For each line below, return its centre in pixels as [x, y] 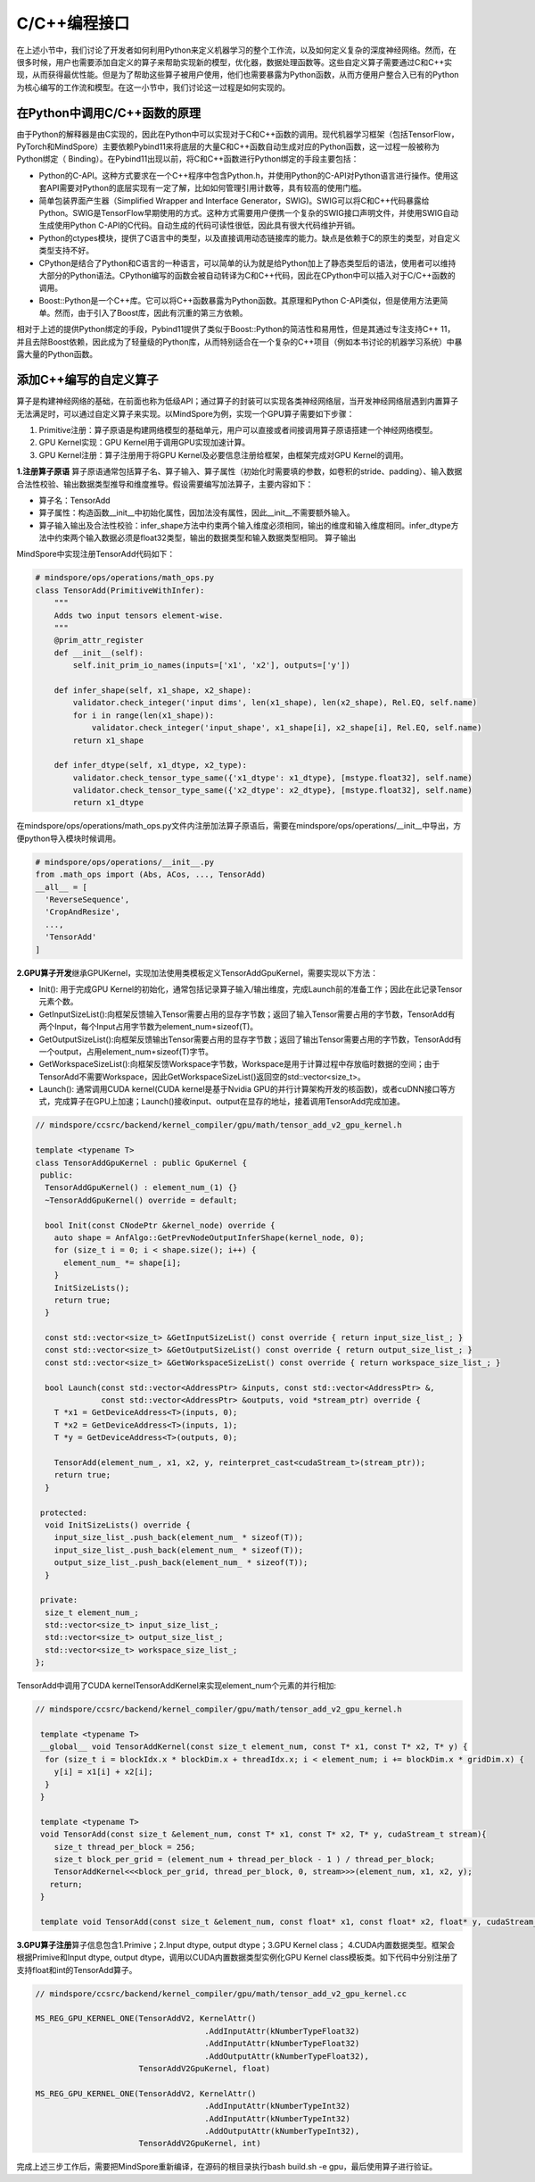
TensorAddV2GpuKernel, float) [205, 2068]
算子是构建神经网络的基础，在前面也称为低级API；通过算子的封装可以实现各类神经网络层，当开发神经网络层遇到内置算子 [238, 401]
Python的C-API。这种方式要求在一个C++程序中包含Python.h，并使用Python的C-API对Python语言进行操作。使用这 [249, 175]
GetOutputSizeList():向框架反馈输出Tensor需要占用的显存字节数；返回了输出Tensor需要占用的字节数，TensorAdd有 [251, 1039]
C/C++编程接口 [73, 23]
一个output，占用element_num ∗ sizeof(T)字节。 [126, 1051]
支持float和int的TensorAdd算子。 [77, 1970]
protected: [64, 1512]
